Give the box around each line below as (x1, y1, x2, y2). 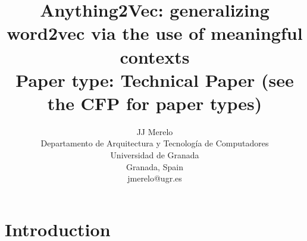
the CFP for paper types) (47, 90, 262, 115)
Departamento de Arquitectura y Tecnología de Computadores (40, 137, 269, 149)
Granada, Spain (126, 160, 183, 173)
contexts (120, 44, 190, 68)
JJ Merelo (136, 125, 173, 137)
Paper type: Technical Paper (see (15, 67, 294, 92)
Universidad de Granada (110, 149, 199, 161)
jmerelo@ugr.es (127, 172, 182, 184)
